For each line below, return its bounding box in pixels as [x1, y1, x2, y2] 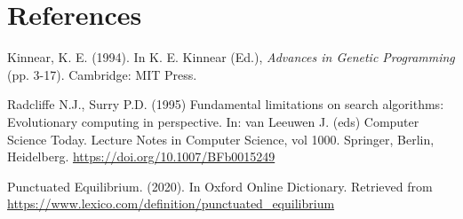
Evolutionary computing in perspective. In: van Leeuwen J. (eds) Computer [7, 112, 419, 130]
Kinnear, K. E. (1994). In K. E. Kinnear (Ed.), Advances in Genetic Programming [7, 48, 455, 66]
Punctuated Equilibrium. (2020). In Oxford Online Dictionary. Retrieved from [7, 176, 433, 195]
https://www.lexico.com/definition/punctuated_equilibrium [7, 194, 335, 213]
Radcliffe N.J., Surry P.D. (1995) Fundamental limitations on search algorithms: [7, 95, 444, 113]
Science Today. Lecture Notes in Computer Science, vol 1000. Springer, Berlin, [7, 129, 435, 148]
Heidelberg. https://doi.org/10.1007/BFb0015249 [7, 147, 275, 166]
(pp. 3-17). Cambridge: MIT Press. [7, 65, 197, 83]
